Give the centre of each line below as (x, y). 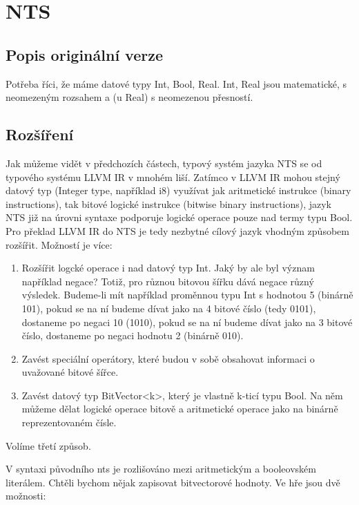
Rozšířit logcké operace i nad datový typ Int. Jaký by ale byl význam (168, 268)
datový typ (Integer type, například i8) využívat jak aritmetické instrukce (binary (178, 190)
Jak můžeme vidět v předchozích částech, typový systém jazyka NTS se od (164, 163)
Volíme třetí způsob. (48, 445)
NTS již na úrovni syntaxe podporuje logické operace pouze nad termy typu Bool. (179, 217)
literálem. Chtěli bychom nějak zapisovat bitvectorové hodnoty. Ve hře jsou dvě (173, 482)
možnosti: (26, 496)
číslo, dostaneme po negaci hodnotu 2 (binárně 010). (133, 335)
